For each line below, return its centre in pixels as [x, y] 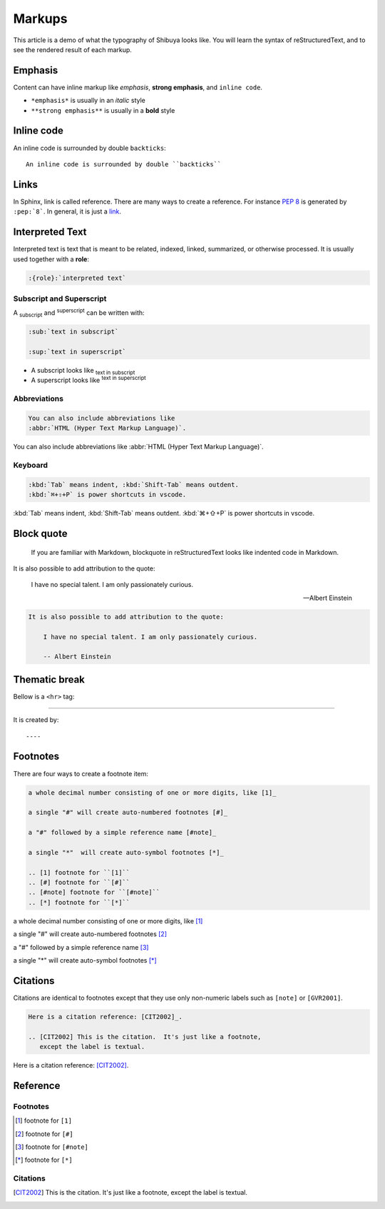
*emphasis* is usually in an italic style [88, 101]
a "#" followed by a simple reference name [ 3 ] [81, 947]
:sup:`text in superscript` [77, 352]
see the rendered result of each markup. [72, 49]
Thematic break [49, 679]
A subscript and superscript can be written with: [79, 313]
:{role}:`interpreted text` [77, 278]
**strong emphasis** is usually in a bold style [103, 110]
